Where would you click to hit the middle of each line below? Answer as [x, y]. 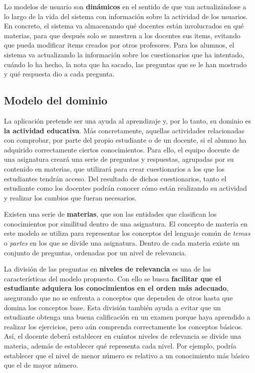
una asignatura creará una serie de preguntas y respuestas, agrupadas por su [119, 159]
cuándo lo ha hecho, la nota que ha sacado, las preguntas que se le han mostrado [126, 64]
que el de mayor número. [41, 365]
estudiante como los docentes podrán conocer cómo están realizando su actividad [126, 188]
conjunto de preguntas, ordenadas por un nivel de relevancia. [95, 252]
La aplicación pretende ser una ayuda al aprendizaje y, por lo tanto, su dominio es [127, 120]
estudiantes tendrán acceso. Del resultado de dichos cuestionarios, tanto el [115, 178]
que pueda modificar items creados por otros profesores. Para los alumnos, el [119, 45]
